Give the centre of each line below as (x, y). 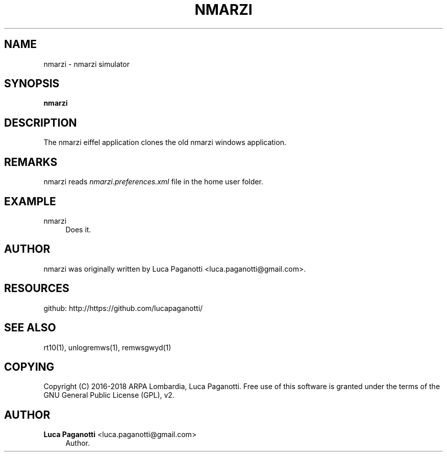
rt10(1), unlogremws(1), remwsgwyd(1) (107, 347)
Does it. (78, 229)
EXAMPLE (30, 201)
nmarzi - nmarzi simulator (86, 64)
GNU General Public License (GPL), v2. (109, 395)
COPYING (29, 367)
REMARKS (31, 162)
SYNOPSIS (32, 84)
